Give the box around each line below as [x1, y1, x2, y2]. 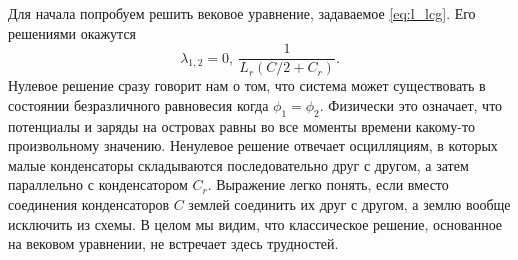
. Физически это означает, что [319, 94, 503, 115]
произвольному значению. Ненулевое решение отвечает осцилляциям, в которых [8, 135, 498, 156]
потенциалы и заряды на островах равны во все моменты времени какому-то [8, 115, 475, 136]
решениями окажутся [8, 22, 137, 43]
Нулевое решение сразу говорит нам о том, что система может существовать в [8, 75, 486, 96]
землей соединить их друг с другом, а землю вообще [188, 194, 511, 215]
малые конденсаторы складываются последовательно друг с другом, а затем [8, 154, 469, 175]
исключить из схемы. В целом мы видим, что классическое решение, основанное [8, 213, 503, 234]
